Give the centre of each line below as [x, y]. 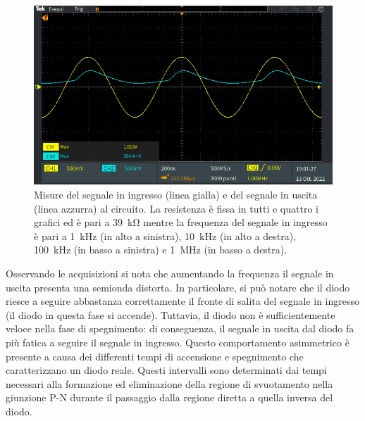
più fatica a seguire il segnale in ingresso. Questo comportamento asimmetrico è [178, 342]
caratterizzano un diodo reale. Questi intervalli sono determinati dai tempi [166, 370]
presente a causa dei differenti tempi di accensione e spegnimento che [155, 356]
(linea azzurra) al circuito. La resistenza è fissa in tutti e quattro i [176, 208]
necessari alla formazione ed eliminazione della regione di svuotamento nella [169, 383]
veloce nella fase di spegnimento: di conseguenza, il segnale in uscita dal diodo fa [180, 328]
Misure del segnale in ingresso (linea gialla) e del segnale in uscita [176, 194]
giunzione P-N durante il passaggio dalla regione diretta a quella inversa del [169, 397]
